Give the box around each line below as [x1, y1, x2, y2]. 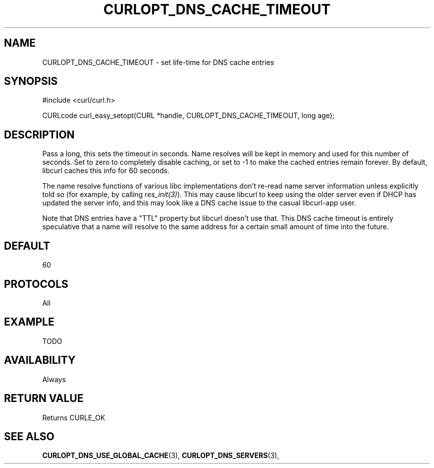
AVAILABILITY [4, 354, 76, 367]
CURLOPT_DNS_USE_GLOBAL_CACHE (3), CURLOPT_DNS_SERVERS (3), [42, 451, 279, 460]
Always [42, 375, 66, 384]
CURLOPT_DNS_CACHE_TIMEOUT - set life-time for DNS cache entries [42, 58, 274, 67]
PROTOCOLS [4, 277, 68, 290]
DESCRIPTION [4, 128, 75, 141]
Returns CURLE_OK [42, 413, 106, 422]
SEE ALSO [4, 430, 54, 443]
